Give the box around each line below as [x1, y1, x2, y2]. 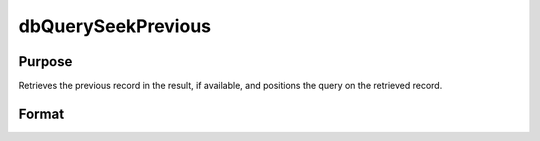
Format [18, 105, 65, 122]
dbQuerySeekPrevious [18, 15, 212, 37]
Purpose [18, 53, 73, 70]
